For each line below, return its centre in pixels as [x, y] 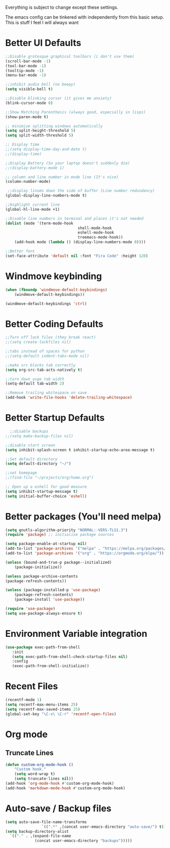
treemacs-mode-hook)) [100, 238]
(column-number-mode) [28, 182]
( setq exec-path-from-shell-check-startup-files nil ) [70, 657]
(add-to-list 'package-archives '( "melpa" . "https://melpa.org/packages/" [87, 549]
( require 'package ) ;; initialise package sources [60, 535]
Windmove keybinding [54, 276]
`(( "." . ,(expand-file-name [40, 836]
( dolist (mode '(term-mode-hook [39, 223]
